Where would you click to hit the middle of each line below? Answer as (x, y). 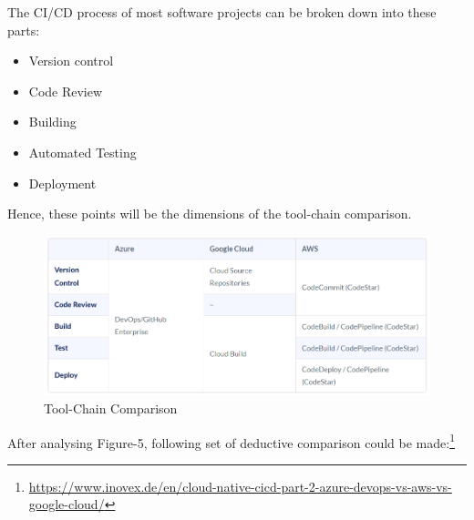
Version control (71, 61)
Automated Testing (82, 152)
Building (52, 122)
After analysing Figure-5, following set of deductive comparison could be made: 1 (231, 441)
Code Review (66, 91)
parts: (24, 30)
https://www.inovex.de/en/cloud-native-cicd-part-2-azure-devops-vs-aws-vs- (240, 486)
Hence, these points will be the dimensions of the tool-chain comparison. (210, 214)
